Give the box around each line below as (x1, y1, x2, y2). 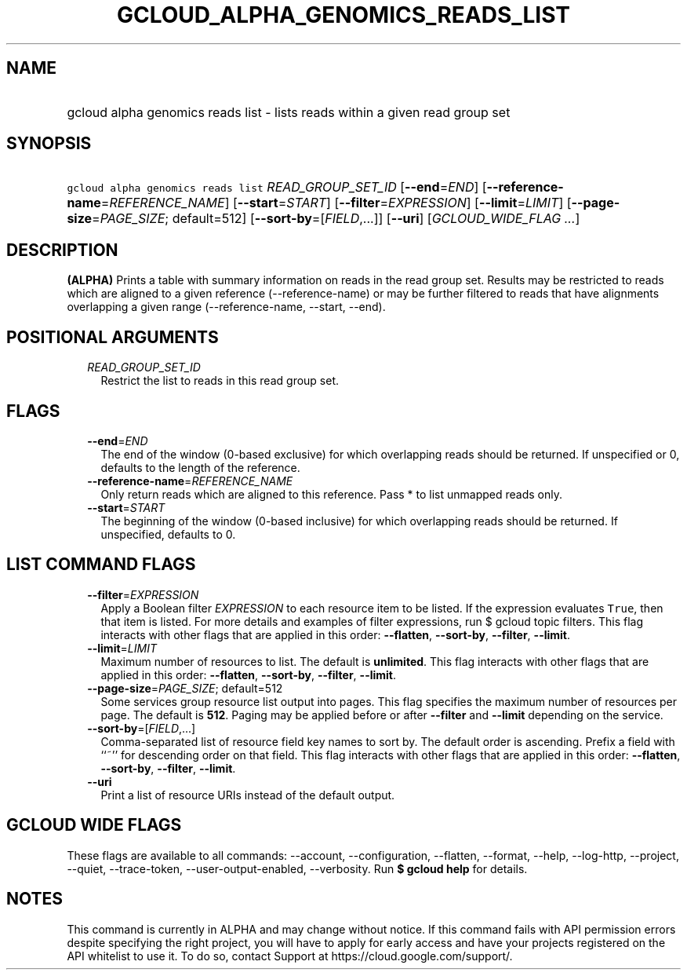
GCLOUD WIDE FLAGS (6, 815, 182, 835)
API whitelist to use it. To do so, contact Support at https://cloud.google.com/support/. (67, 949, 513, 963)
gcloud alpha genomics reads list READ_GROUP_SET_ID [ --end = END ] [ (67, 179, 487, 196)
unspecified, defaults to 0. (100, 527, 236, 541)
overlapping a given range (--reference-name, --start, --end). (67, 300, 386, 314)
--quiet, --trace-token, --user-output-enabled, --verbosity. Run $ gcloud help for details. (67, 861, 528, 875)
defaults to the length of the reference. (100, 460, 300, 474)
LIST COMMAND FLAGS (6, 554, 196, 575)
